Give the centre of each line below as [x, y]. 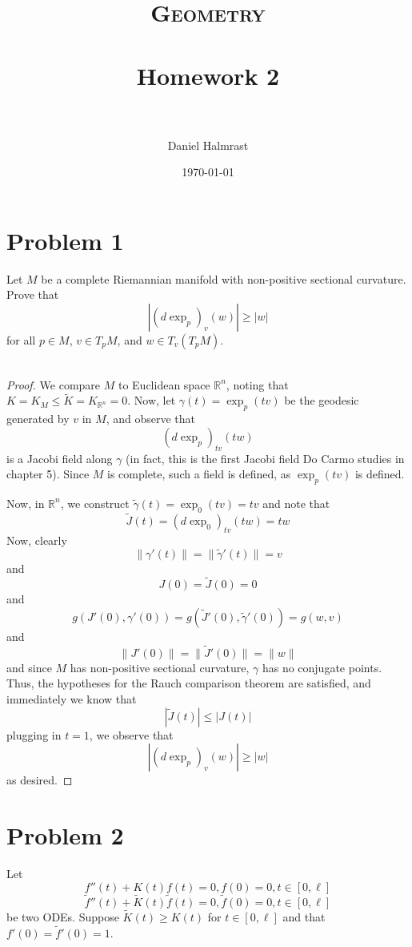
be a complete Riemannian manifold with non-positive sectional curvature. [224, 278]
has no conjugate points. [322, 667]
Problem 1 [65, 240]
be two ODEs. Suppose [63, 916]
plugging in [34, 734]
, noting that [257, 384]
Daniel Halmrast [208, 145]
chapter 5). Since [48, 474]
